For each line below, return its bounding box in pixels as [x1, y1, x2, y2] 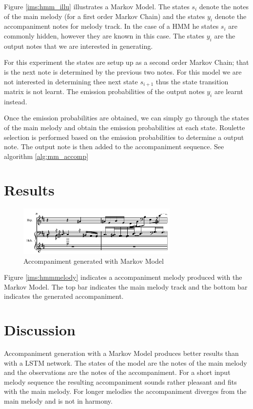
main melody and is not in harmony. [4, 396, 113, 406]
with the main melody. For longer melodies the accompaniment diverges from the [4, 386, 247, 396]
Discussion [4, 320, 76, 340]
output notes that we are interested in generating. [4, 40, 153, 51]
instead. [4, 96, 27, 106]
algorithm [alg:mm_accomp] [4, 151, 89, 161]
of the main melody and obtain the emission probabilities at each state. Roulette [4, 122, 245, 132]
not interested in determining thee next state [4, 76, 138, 86]
